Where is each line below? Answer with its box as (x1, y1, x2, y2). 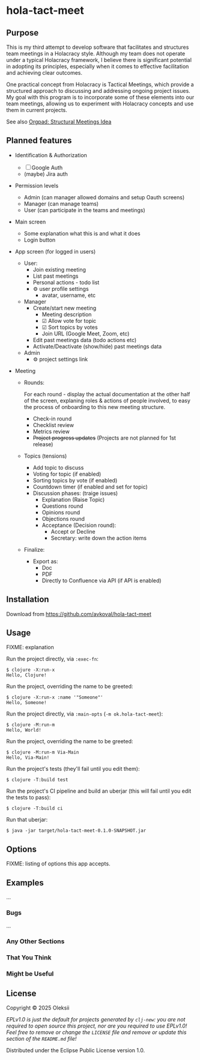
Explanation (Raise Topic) (41, 496, 105, 503)
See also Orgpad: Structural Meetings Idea (6, 118, 112, 125)
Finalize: (23, 546, 45, 553)
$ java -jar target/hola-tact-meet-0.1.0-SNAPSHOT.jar (6, 828, 147, 834)
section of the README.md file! (6, 1035, 77, 1042)
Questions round (41, 502, 83, 510)
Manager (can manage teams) (23, 200, 99, 207)
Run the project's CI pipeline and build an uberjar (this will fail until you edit (6, 787, 192, 795)
